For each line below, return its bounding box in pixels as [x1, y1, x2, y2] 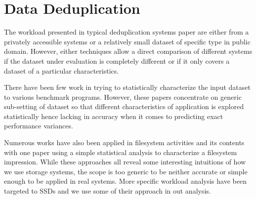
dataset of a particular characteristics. [4, 65, 119, 76]
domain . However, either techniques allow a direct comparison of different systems [4, 46, 253, 56]
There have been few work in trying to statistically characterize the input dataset [4, 82, 251, 92]
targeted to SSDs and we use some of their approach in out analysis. [4, 186, 211, 196]
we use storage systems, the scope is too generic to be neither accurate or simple [4, 166, 248, 176]
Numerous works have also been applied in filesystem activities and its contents [4, 137, 245, 148]
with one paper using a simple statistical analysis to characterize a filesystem [4, 147, 237, 157]
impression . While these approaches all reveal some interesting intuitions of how [4, 157, 246, 167]
